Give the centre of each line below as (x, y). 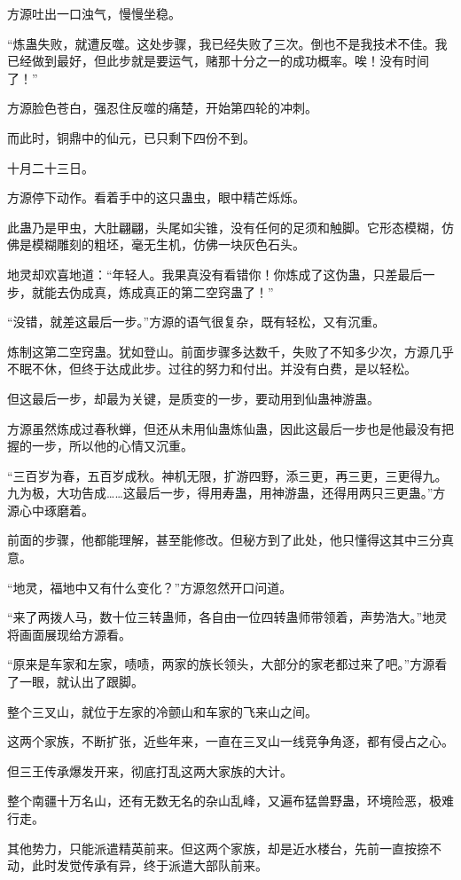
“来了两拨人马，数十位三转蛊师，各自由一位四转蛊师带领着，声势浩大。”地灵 (227, 617)
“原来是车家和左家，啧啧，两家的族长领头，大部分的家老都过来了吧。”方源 (221, 664)
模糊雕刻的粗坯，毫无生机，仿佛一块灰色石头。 (168, 244)
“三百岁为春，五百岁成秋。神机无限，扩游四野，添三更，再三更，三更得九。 (227, 475)
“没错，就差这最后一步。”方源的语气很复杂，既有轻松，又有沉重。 (196, 322)
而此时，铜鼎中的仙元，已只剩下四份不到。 (131, 137)
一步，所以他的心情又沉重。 (112, 446)
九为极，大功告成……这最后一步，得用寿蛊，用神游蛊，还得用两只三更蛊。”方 (227, 493)
